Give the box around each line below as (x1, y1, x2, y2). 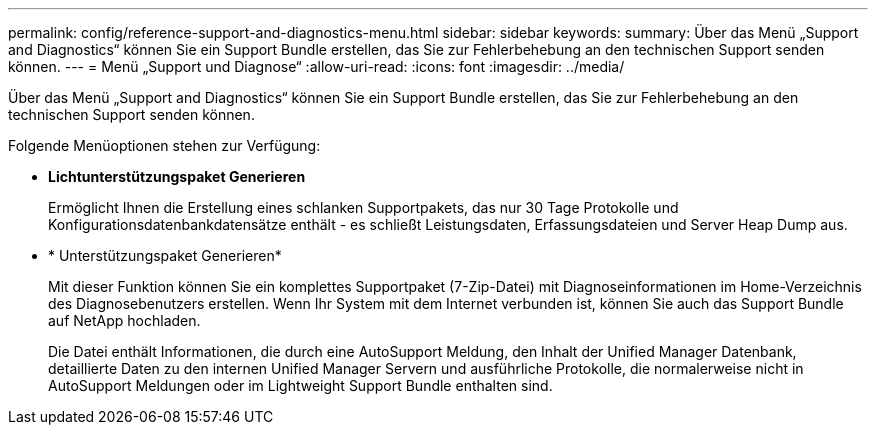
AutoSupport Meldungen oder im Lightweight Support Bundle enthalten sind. (48, 377, 553, 394)
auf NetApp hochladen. (48, 312, 201, 329)
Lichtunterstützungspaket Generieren (48, 168, 306, 185)
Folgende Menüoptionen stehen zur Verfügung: (8, 137, 321, 154)
